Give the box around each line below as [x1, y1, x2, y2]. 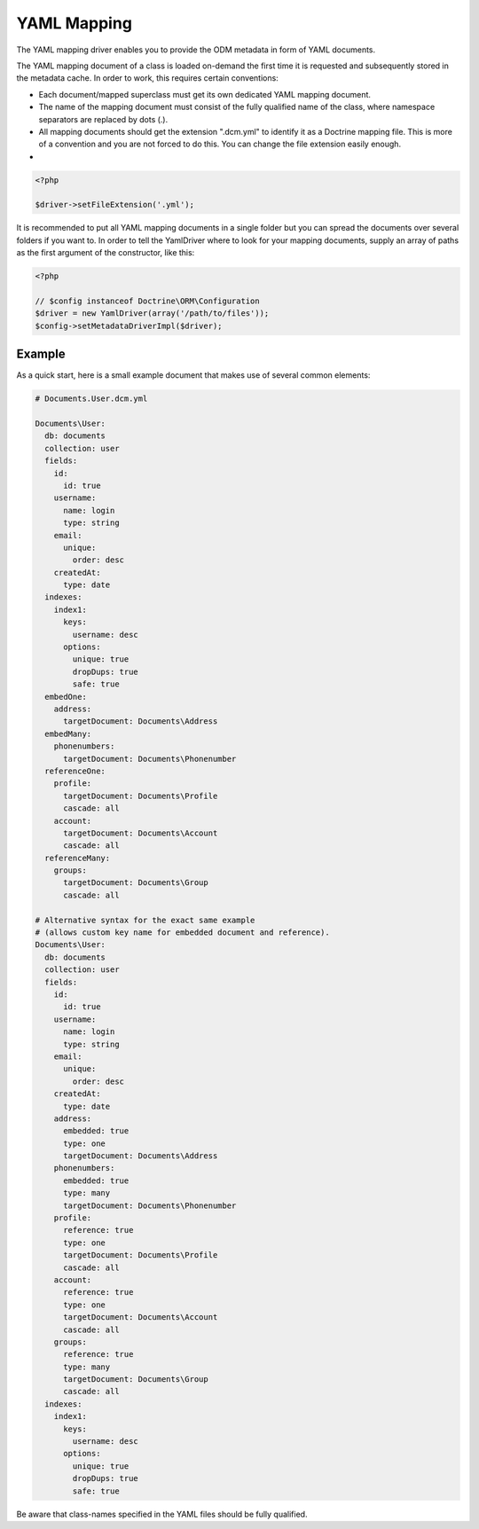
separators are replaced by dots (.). [38, 114, 169, 124]
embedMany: [44, 728, 92, 739]
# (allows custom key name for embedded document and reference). [35, 928, 330, 937]
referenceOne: [44, 765, 106, 776]
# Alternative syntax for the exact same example [35, 914, 255, 925]
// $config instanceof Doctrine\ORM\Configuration [35, 295, 261, 306]
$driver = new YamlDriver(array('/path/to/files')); [35, 309, 270, 318]
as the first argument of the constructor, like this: [16, 247, 195, 258]
